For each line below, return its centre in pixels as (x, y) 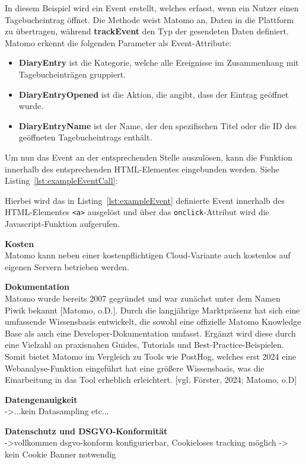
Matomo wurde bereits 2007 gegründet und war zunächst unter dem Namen (143, 298)
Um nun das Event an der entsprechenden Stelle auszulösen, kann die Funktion (149, 157)
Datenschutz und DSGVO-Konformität (86, 431)
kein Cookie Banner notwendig (60, 454)
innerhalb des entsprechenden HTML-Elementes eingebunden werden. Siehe (142, 169)
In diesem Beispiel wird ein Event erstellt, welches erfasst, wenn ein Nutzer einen (152, 8)
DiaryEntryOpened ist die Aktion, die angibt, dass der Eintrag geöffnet (154, 94)
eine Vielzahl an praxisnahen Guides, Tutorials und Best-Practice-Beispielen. (144, 345)
